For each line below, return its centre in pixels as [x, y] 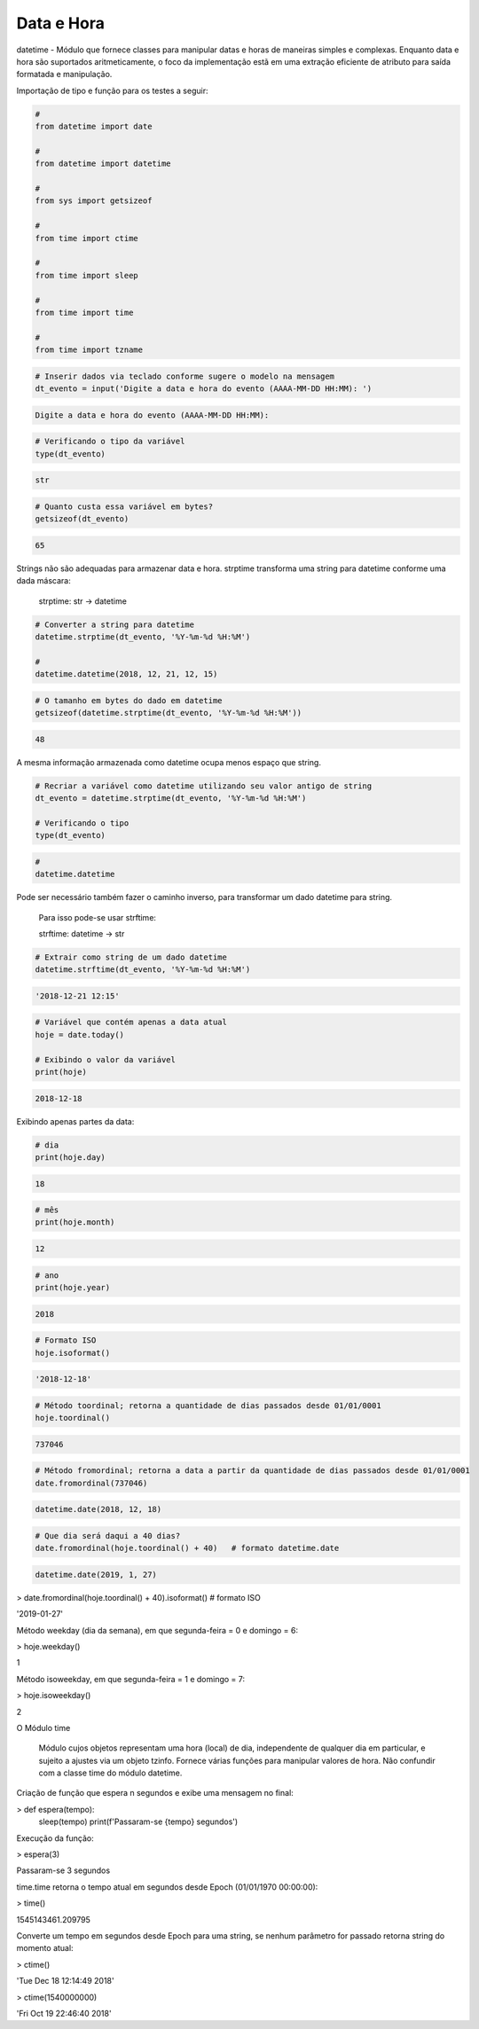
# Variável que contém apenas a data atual [131, 1022]
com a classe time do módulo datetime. [110, 1773]
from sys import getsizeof [94, 201]
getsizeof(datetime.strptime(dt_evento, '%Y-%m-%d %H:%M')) [169, 713]
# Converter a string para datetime [115, 624]
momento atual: [45, 1948]
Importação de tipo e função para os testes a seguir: [112, 90]
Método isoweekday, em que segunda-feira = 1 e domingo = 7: [131, 1679]
